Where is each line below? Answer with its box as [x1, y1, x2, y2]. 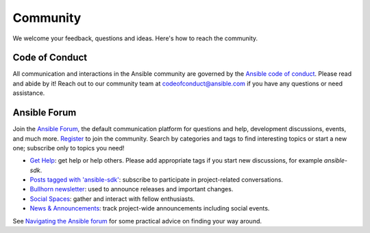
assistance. [12, 89, 45, 97]
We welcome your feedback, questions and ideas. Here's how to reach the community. [12, 34, 258, 42]
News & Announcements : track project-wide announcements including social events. [29, 204, 270, 213]
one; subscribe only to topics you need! [12, 143, 125, 152]
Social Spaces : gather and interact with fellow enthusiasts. [29, 195, 195, 203]
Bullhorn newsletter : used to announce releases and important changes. [29, 185, 234, 193]
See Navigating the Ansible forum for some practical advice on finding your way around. [12, 217, 262, 225]
